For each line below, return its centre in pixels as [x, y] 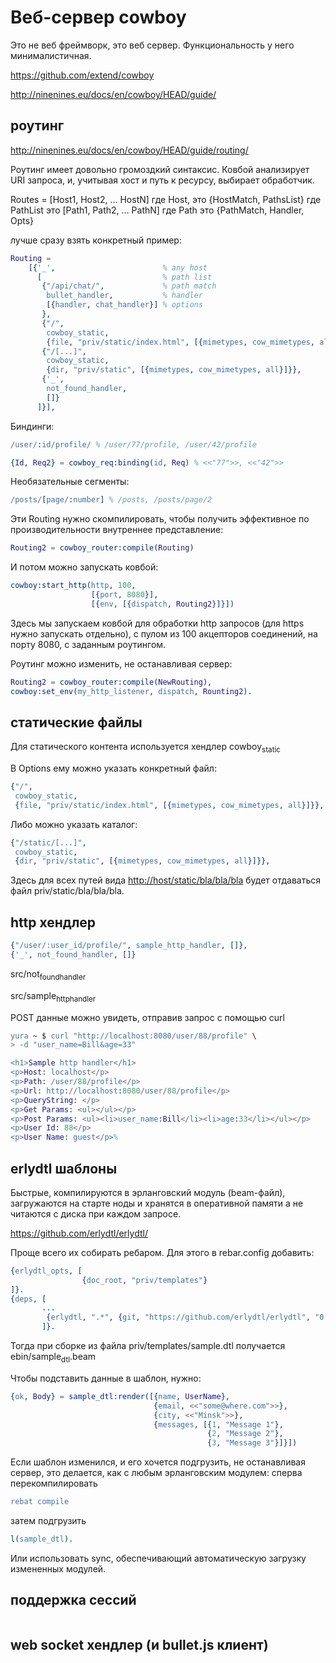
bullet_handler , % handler [124, 296]
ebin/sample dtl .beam [53, 1358]
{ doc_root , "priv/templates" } [144, 1280]
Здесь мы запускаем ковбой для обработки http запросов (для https [157, 623]
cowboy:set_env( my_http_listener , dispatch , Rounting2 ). [131, 691]
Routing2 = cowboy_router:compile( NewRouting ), [111, 682]
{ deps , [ [28, 1299]
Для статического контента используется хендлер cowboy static [145, 748]
